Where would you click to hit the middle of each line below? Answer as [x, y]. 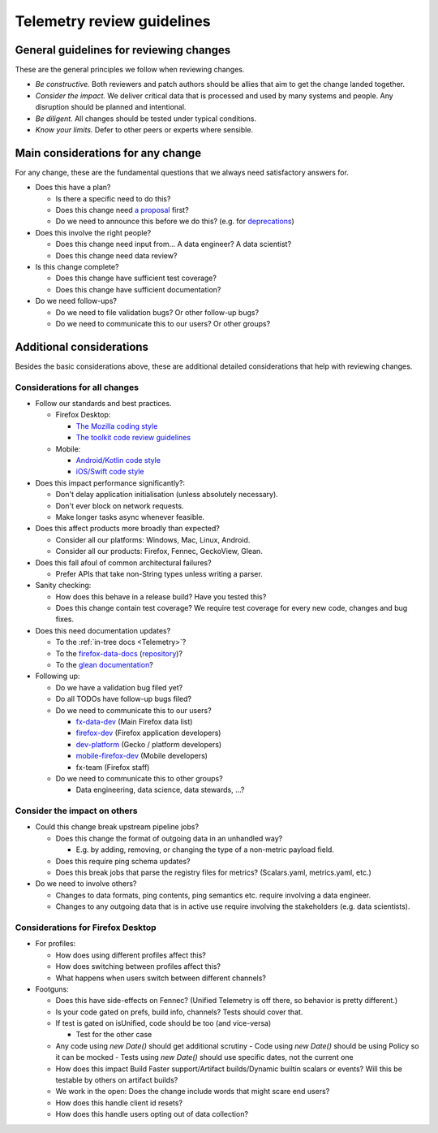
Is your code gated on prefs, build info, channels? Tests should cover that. [179, 1012]
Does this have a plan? [73, 188]
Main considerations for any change [108, 153]
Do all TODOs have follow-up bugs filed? [124, 699]
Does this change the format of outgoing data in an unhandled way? [169, 838]
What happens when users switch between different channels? [161, 978]
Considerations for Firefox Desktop [86, 928]
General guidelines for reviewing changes [123, 50]
